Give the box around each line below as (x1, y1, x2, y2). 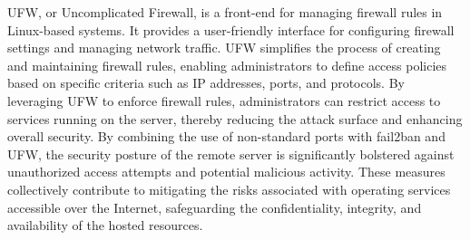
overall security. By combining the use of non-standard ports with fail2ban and (7, 127, 446, 146)
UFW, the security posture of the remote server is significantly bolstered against (7, 144, 455, 163)
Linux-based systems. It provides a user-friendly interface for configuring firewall (7, 20, 455, 39)
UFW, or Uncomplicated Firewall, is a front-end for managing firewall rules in (7, 3, 443, 21)
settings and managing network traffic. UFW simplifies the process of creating (7, 38, 441, 57)
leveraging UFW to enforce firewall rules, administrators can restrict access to (7, 91, 441, 110)
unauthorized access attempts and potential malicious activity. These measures (7, 162, 446, 181)
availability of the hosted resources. (7, 216, 203, 235)
